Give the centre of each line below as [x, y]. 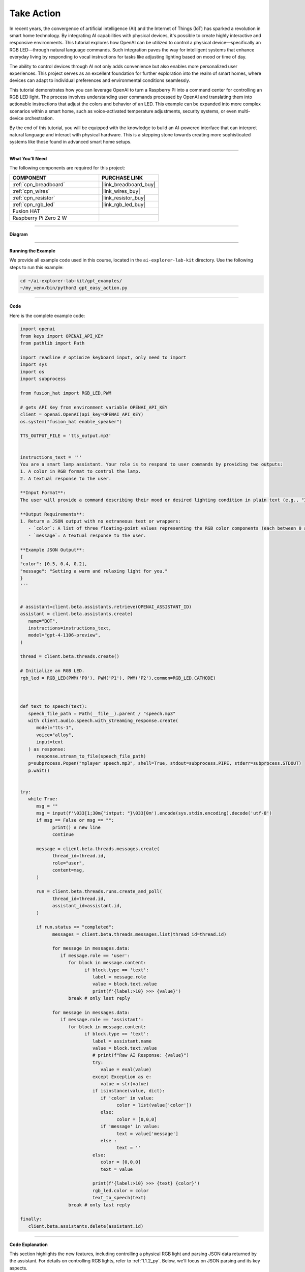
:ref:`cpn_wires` [31, 191]
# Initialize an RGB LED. [52, 671]
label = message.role [119, 977]
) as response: [47, 749]
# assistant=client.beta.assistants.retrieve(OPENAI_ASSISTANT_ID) [106, 606]
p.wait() [39, 770]
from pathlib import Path [52, 343]
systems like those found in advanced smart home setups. [70, 142]
